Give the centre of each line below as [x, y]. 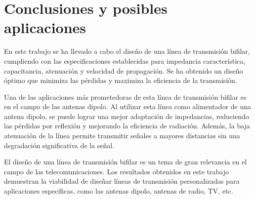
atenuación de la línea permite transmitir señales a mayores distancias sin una [122, 136]
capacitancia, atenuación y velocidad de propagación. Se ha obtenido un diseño [124, 70]
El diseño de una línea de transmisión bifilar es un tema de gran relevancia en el [126, 162]
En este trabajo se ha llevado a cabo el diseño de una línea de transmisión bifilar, [127, 51]
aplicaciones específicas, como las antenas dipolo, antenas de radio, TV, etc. [119, 191]
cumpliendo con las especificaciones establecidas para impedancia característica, [125, 60]
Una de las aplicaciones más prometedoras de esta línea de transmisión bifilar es [125, 97]
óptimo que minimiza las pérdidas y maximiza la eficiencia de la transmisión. [121, 80]
